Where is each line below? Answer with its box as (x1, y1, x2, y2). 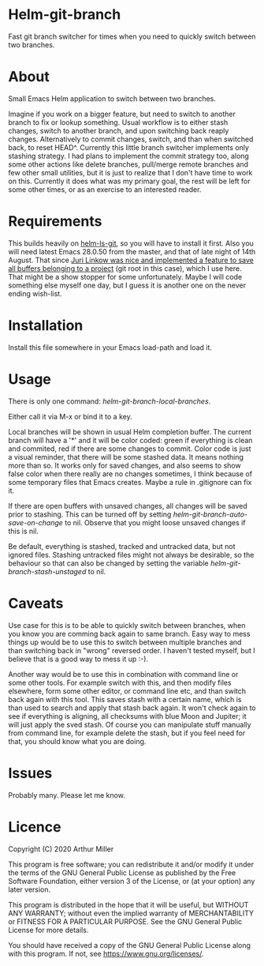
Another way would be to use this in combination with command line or (8, 669, 239, 678)
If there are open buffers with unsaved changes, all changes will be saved (8, 501, 248, 510)
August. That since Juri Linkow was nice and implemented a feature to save (8, 255, 255, 265)
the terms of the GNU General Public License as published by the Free (8, 867, 236, 878)
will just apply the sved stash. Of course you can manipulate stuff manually (8, 720, 251, 729)
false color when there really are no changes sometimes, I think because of (8, 468, 253, 479)
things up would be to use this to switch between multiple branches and (8, 637, 242, 647)
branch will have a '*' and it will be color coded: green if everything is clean (8, 435, 253, 445)
